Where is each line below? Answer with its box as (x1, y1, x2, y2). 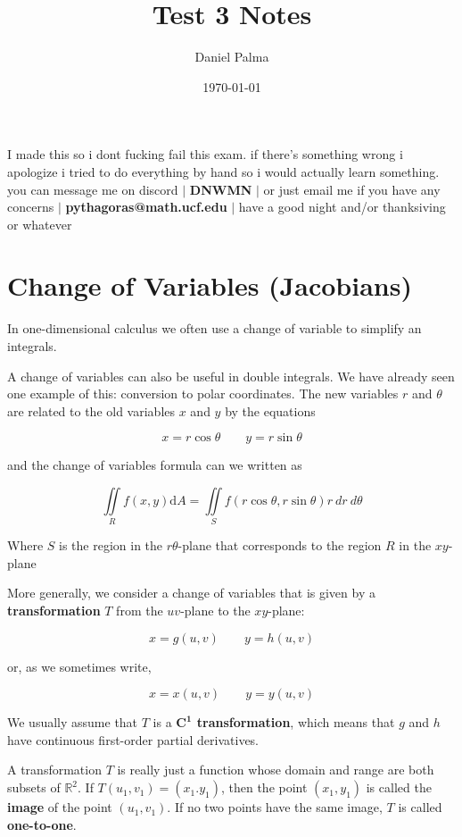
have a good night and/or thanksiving (238, 197, 446, 216)
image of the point (7, 798, 112, 816)
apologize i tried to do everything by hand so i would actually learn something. (7, 162, 440, 180)
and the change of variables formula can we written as (7, 456, 302, 474)
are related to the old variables (7, 401, 176, 420)
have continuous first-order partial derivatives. (7, 730, 260, 749)
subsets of (7, 778, 61, 797)
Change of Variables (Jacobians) (7, 267, 412, 304)
